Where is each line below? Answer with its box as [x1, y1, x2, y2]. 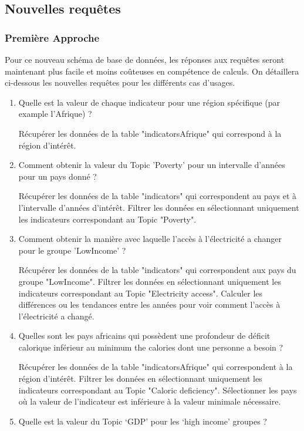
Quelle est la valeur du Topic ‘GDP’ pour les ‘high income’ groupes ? [18, 415, 267, 427]
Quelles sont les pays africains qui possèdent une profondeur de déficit [18, 329, 271, 342]
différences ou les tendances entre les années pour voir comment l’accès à [18, 298, 281, 311]
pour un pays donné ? [18, 170, 97, 182]
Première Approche [5, 30, 100, 45]
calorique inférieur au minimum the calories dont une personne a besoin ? [18, 341, 283, 353]
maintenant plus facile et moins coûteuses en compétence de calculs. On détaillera [5, 65, 299, 77]
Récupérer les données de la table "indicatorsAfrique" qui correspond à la [18, 127, 282, 139]
